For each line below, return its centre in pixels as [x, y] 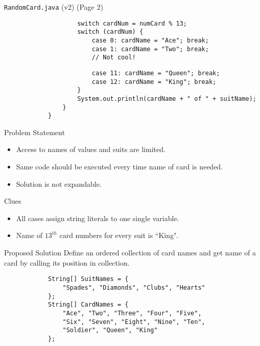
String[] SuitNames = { [88, 279]
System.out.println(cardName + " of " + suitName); [167, 99]
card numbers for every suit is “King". [119, 235]
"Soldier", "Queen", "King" [110, 330]
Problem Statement [34, 132]
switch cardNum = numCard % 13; [132, 23]
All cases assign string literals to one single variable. [98, 218]
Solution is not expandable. [59, 183]
